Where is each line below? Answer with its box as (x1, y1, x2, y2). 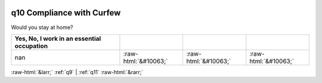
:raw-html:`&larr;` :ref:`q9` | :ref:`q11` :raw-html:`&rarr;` (11, 68, 144, 75)
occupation (14, 41, 48, 50)
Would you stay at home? (11, 24, 73, 31)
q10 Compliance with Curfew (11, 8, 121, 18)
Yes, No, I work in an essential (14, 34, 101, 43)
